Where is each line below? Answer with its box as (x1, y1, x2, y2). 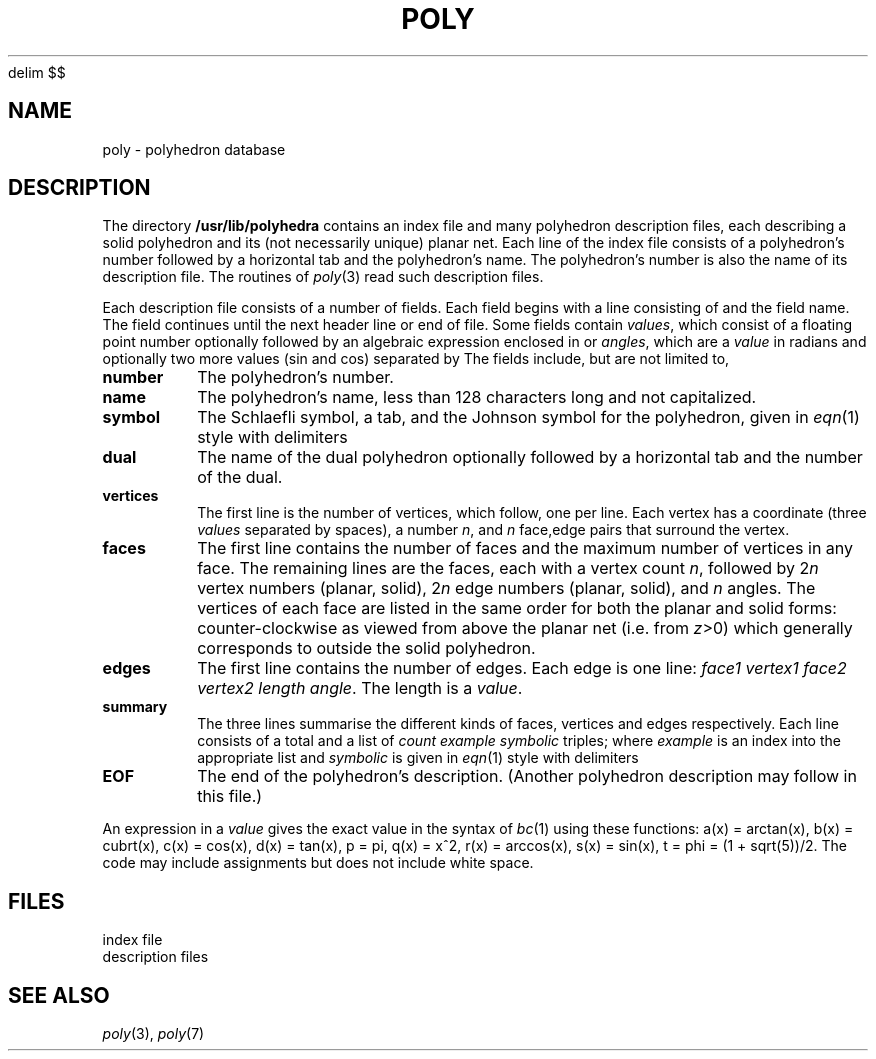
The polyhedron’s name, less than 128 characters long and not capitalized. (197, 387, 757, 408)
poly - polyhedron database (102, 140, 286, 158)
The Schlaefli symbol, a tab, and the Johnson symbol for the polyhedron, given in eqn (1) (197, 407, 860, 428)
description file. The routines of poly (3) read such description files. (102, 268, 544, 286)
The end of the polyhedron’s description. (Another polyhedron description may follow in (197, 766, 857, 787)
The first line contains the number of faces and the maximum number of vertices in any (197, 538, 854, 559)
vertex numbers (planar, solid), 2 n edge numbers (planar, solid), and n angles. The (197, 578, 816, 599)
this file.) (197, 786, 263, 807)
